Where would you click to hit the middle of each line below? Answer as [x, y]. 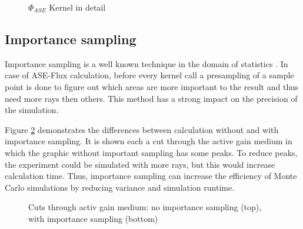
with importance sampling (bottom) [93, 218]
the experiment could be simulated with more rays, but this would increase [140, 164]
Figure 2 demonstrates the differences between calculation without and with [142, 129]
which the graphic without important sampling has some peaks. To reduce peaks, [151, 152]
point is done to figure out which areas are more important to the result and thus [152, 86]
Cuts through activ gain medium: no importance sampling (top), [145, 207]
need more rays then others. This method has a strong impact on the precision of [151, 98]
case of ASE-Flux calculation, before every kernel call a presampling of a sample [149, 75]
